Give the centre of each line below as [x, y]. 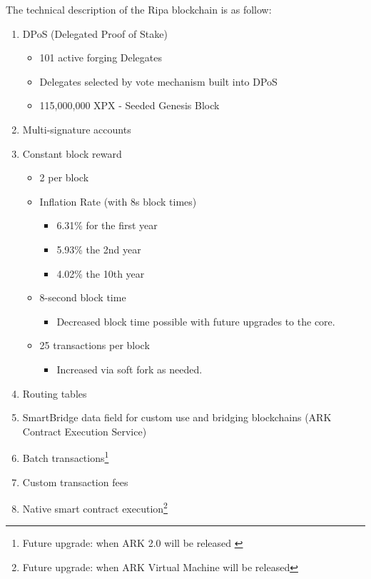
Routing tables [55, 393]
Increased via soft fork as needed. [129, 369]
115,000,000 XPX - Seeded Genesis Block [129, 105]
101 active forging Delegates [101, 57]
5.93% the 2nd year [99, 249]
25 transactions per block [95, 345]
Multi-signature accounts [77, 129]
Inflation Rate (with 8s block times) [118, 201]
